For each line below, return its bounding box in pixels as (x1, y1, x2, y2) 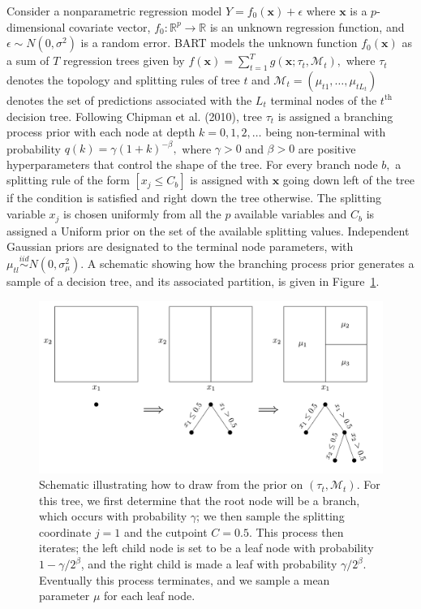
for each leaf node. (104, 587, 195, 604)
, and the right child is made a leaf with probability (80, 555, 337, 572)
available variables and (234, 205, 347, 222)
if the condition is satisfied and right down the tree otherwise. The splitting (6, 189, 382, 206)
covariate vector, (69, 18, 151, 35)
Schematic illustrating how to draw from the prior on (39, 476, 303, 493)
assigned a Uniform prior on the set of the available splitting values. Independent (6, 222, 410, 239)
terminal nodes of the (270, 91, 377, 108)
